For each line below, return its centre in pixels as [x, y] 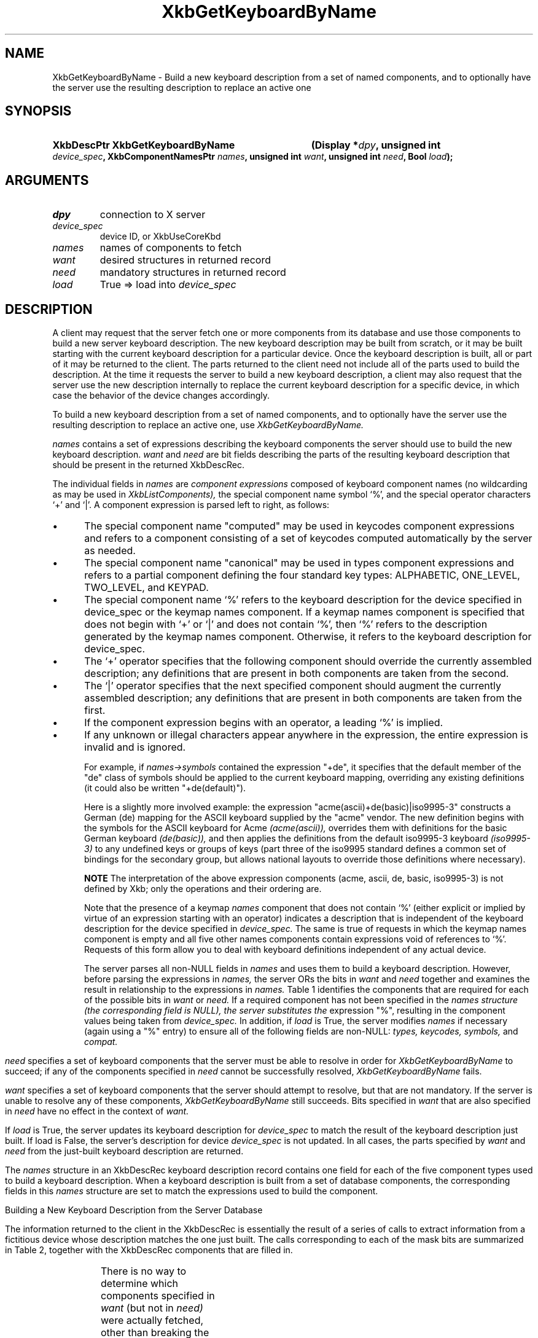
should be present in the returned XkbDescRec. [148, 465]
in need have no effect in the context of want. [97, 1111]
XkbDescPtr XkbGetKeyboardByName [144, 145]
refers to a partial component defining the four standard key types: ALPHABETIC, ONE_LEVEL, [302, 575]
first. [95, 710]
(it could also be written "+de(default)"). [165, 788]
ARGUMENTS [47, 180]
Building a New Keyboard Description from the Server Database [134, 1210]
